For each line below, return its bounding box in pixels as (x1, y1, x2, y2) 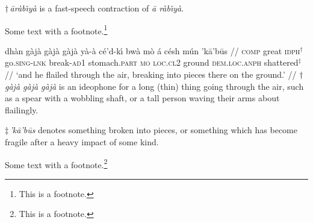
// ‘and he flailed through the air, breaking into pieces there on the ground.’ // (5, 68, 297, 81)
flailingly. (5, 103, 39, 116)
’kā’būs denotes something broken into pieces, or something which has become (10, 124, 298, 136)
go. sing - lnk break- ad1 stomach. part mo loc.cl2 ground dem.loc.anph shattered (5, 56, 299, 69)
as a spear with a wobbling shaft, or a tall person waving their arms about (5, 92, 280, 104)
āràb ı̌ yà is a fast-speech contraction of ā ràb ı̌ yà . (10, 2, 184, 14)
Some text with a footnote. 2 (5, 156, 108, 171)
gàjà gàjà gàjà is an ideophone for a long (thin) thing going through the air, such (5, 80, 304, 92)
